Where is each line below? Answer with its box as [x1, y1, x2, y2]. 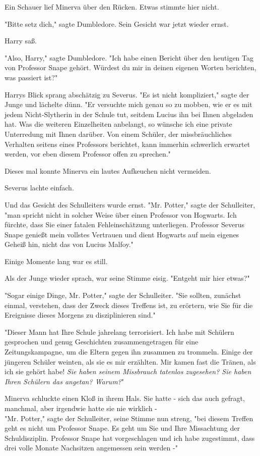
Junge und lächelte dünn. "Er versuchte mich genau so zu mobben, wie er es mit [5, 99, 252, 110]
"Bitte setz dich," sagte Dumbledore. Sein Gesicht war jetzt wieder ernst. [5, 18, 229, 29]
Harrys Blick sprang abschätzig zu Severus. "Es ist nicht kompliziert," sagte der [5, 89, 249, 99]
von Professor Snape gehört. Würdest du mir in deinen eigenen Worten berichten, [5, 62, 256, 73]
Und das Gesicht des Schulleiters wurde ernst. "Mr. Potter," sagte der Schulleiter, [5, 199, 255, 210]
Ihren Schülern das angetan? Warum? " [5, 376, 124, 386]
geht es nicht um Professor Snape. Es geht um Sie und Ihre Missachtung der [5, 423, 240, 433]
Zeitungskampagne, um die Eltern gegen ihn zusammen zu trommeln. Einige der [5, 346, 253, 357]
